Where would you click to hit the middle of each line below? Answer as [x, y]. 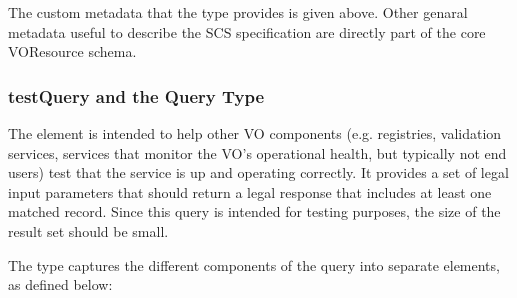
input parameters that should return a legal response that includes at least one [250, 191]
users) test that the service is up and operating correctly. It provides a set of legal [258, 172]
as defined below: [60, 284]
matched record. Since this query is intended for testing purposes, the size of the [254, 211]
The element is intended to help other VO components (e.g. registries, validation [255, 133]
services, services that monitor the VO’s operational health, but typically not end [257, 152]
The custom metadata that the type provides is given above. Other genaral [238, 12]
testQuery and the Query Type [136, 95]
